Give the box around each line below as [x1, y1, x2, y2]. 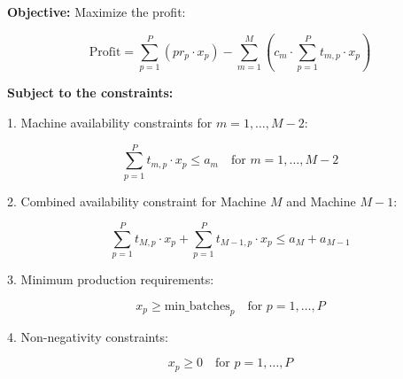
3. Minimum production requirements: [7, 270, 214, 289]
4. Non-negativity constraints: [7, 327, 168, 345]
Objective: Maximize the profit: [7, 3, 186, 20]
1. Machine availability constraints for [7, 112, 213, 131]
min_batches [164, 299, 230, 313]
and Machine [286, 191, 356, 210]
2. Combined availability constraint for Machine [7, 191, 267, 210]
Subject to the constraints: [7, 83, 174, 102]
